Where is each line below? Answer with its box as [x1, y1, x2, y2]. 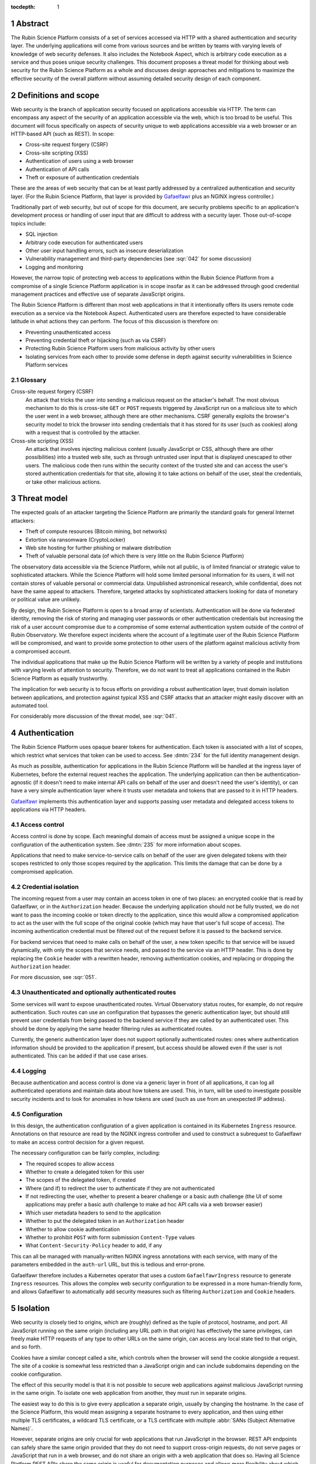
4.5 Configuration [11, 1110, 63, 1118]
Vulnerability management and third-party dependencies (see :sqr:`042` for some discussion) [25, 255, 252, 262]
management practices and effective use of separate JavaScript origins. [11, 290, 186, 297]
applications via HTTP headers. [11, 806, 87, 813]
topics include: [11, 220, 47, 227]
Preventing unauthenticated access [25, 329, 111, 336]
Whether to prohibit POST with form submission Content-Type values [25, 1234, 195, 1241]
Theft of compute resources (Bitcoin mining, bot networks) [25, 528, 167, 535]
